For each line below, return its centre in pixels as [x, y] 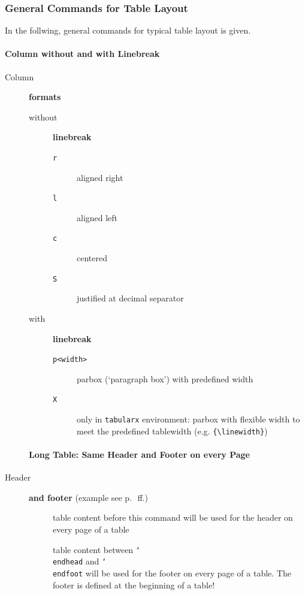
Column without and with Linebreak [82, 54]
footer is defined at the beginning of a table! [134, 585]
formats [45, 97]
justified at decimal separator [130, 298]
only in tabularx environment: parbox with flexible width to [188, 419]
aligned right [100, 177]
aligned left [97, 217]
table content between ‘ [96, 549]
